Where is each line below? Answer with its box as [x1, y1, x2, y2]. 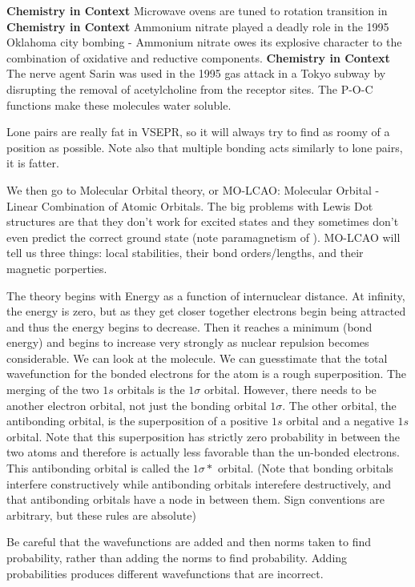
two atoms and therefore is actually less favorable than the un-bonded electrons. [6, 444, 400, 460]
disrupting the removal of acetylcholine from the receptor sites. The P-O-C [6, 80, 373, 97]
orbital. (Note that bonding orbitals [218, 460, 393, 476]
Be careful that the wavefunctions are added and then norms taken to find [6, 533, 372, 550]
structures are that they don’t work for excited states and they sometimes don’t [6, 213, 399, 230]
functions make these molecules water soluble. [6, 96, 232, 113]
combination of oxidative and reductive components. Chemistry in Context [6, 49, 390, 66]
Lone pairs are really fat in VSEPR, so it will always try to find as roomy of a [6, 123, 390, 140]
